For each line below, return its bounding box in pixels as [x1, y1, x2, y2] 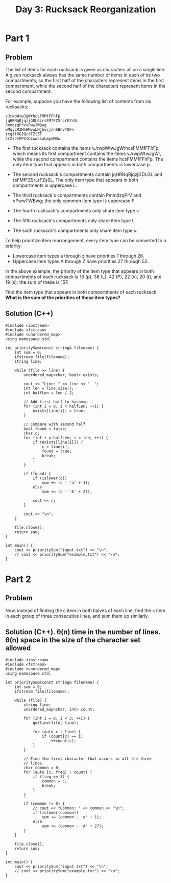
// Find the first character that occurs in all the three [23, 756, 152, 761]
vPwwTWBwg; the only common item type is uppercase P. [12, 198, 136, 204]
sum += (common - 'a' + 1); [41, 814, 102, 819]
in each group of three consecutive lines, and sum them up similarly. [5, 613, 149, 619]
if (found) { [23, 471, 52, 476]
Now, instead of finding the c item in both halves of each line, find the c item [5, 607, 166, 614]
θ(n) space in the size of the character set [5, 636, 141, 644]
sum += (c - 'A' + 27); [41, 489, 93, 494]
